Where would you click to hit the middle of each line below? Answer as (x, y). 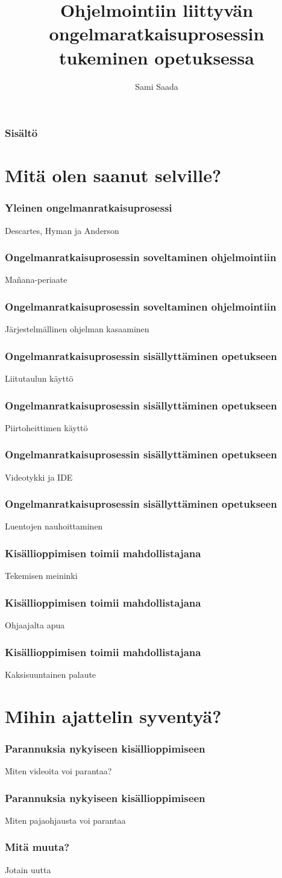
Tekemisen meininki (41, 576)
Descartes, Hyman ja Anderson (62, 230)
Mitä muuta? (37, 847)
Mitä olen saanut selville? (113, 175)
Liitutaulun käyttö (39, 378)
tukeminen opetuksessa (157, 57)
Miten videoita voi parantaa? (58, 771)
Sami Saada (157, 86)
